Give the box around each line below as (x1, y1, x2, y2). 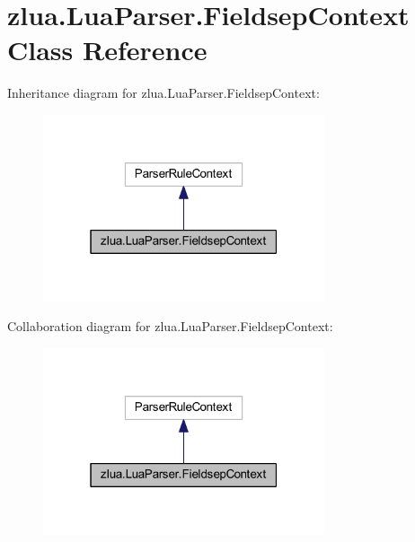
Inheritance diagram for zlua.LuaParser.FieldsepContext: (7, 83, 320, 102)
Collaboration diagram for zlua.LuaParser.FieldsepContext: (7, 317, 333, 336)
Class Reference (7, 31, 207, 68)
